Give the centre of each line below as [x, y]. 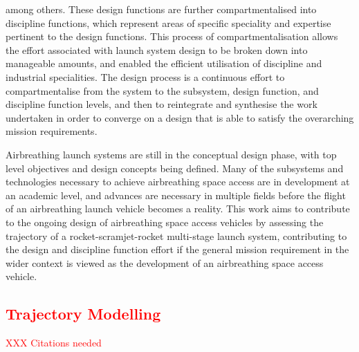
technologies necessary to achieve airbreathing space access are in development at [178, 182]
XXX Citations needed [54, 343]
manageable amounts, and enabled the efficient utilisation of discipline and [164, 63]
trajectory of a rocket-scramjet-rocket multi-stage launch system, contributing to [176, 235]
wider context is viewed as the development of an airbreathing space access [165, 262]
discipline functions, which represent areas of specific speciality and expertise [168, 22]
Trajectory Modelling [83, 314]
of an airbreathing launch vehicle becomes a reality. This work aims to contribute [178, 209]
